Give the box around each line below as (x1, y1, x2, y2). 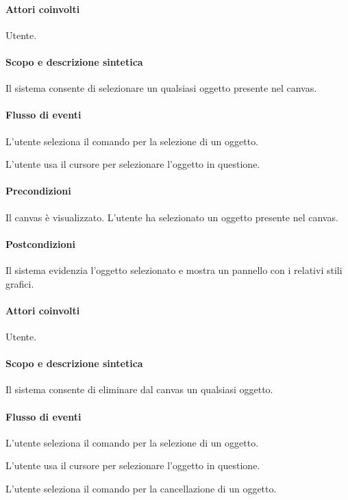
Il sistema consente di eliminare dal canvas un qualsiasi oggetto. (5, 382, 273, 397)
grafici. (5, 276, 34, 290)
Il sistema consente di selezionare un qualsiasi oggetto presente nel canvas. (5, 81, 317, 95)
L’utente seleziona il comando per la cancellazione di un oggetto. (5, 481, 277, 495)
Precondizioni (5, 184, 71, 198)
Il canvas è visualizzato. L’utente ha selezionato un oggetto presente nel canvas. (5, 210, 338, 224)
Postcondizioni (5, 236, 75, 251)
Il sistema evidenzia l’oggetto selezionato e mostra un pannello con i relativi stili (5, 262, 343, 277)
